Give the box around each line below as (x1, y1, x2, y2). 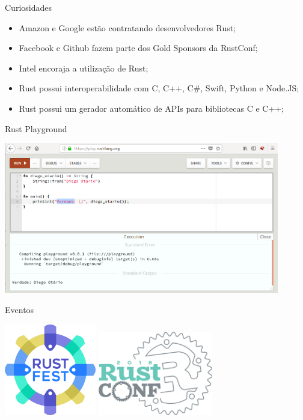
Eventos (5, 303, 34, 316)
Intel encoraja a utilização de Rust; (19, 61, 148, 74)
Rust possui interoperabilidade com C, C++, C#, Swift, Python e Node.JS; (19, 82, 299, 94)
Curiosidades (5, 1, 52, 13)
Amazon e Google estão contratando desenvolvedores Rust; (19, 21, 236, 34)
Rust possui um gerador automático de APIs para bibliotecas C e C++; (19, 102, 284, 114)
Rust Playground (5, 122, 67, 135)
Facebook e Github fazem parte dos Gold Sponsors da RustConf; (19, 41, 258, 54)
